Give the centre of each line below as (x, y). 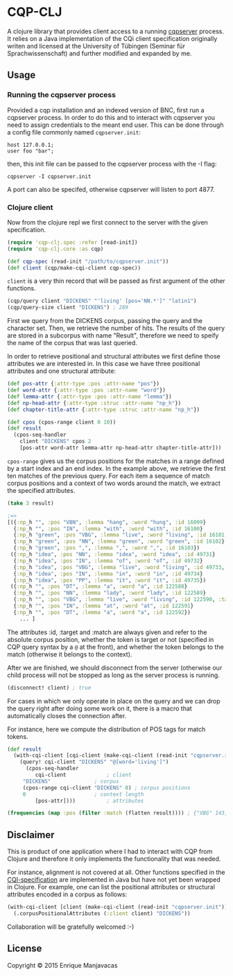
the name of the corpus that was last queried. (72, 343)
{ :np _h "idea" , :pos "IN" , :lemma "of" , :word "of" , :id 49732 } (108, 561)
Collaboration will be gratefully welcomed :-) (71, 927)
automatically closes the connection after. (67, 715)
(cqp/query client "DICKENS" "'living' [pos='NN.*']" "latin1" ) (102, 301)
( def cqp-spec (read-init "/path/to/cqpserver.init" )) (88, 261)
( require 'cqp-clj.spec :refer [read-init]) (72, 242)
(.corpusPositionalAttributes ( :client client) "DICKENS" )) (102, 913)
